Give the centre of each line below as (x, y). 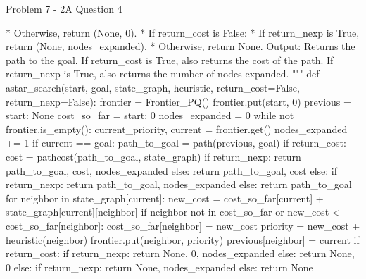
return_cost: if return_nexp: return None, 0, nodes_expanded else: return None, (180, 253)
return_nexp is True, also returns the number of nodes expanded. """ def (163, 74)
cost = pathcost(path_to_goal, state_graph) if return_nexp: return (153, 156)
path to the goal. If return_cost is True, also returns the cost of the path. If (170, 60)
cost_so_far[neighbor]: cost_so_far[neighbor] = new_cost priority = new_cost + (183, 225)
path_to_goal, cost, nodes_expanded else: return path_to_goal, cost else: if (172, 170)
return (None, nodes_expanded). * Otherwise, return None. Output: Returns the (181, 46)
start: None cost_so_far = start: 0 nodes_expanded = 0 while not (150, 115)
